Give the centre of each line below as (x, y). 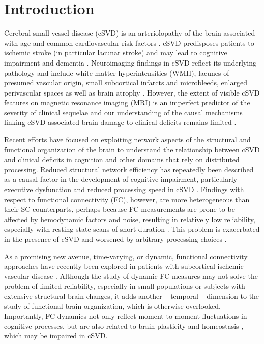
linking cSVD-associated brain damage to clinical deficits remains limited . (120, 122)
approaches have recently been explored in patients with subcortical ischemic (124, 266)
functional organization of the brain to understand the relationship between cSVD (132, 149)
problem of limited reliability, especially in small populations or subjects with (125, 286)
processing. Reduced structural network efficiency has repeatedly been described (129, 169)
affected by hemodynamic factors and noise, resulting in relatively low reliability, (130, 219)
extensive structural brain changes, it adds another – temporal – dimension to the (132, 295)
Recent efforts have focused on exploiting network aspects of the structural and (127, 139)
